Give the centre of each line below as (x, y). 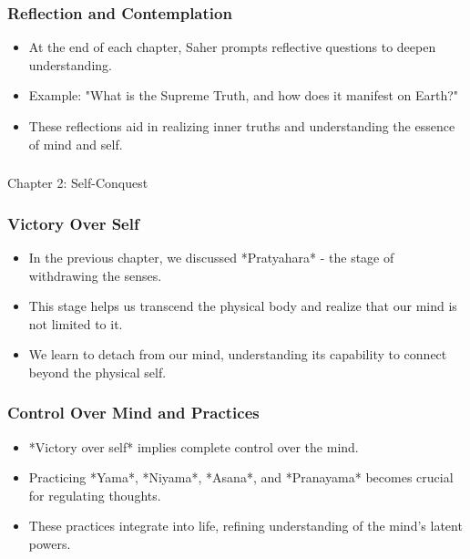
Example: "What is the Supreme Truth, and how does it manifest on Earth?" (244, 95)
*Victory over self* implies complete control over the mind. (194, 446)
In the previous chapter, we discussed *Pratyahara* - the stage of (211, 257)
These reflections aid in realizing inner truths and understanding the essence (242, 126)
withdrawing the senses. (95, 275)
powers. (50, 544)
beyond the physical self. (97, 372)
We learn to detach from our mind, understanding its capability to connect (238, 354)
